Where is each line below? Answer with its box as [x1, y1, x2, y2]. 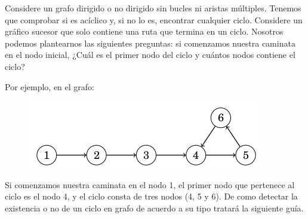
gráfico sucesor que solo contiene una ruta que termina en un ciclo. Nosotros [5, 25, 284, 38]
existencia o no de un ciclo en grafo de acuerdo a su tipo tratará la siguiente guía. [5, 201, 304, 214]
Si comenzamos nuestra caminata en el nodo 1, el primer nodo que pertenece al [5, 178, 295, 191]
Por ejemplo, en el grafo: [5, 80, 94, 93]
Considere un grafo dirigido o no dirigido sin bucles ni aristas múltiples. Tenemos [5, 2, 301, 14]
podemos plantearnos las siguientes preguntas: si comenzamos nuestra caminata [5, 36, 295, 49]
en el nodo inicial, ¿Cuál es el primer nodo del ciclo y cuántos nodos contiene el [5, 48, 295, 61]
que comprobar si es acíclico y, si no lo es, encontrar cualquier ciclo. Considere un [5, 13, 303, 26]
